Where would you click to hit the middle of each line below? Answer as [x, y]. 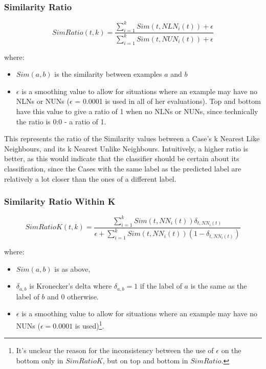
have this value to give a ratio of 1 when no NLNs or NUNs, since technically [137, 111]
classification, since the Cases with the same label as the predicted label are [123, 169]
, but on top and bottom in [145, 360]
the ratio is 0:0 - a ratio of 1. [61, 121]
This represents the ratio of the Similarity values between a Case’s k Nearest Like [132, 138]
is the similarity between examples [108, 74]
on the [231, 350]
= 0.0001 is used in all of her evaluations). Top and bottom [168, 101]
